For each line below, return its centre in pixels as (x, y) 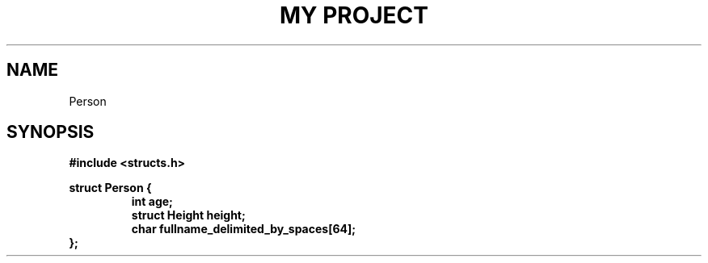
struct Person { (110, 188)
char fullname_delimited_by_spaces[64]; (244, 229)
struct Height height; (188, 215)
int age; (152, 202)
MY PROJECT (354, 15)
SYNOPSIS (51, 132)
